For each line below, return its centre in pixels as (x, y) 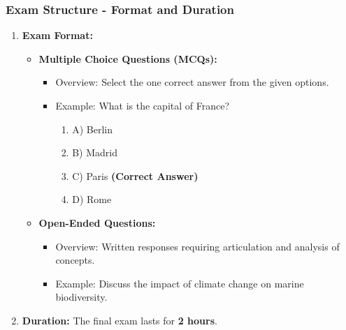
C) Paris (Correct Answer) (135, 175)
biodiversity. (81, 297)
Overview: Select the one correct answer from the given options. (192, 82)
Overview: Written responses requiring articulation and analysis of (197, 246)
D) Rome (92, 199)
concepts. (75, 260)
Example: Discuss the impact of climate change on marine (180, 283)
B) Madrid (95, 152)
